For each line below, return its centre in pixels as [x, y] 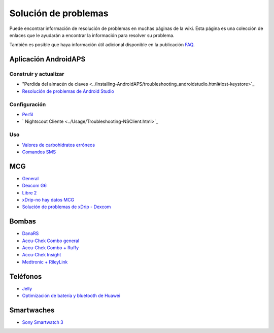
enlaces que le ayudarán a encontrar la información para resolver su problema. [92, 35]
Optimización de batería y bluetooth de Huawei [71, 296]
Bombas [23, 222]
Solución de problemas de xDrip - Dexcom [66, 207]
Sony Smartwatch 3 [43, 322]
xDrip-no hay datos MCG [48, 200]
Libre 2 [29, 192]
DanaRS [30, 234]
